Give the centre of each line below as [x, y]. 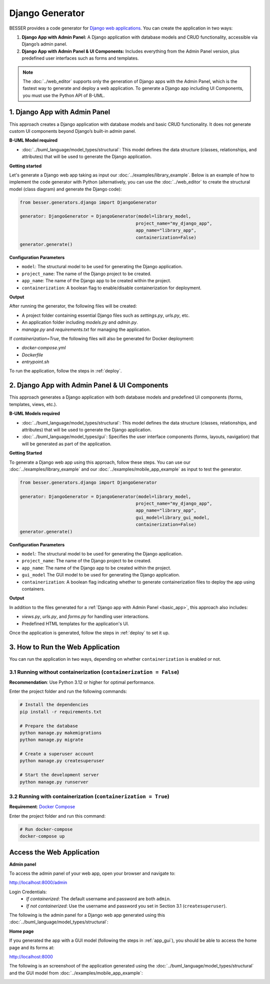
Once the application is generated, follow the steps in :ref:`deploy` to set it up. [89, 633]
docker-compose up [42, 836]
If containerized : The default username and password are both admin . [98, 899]
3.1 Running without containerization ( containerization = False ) [94, 672]
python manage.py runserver [54, 782]
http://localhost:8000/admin [38, 883]
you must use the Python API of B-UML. [64, 95]
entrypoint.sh [35, 362]
